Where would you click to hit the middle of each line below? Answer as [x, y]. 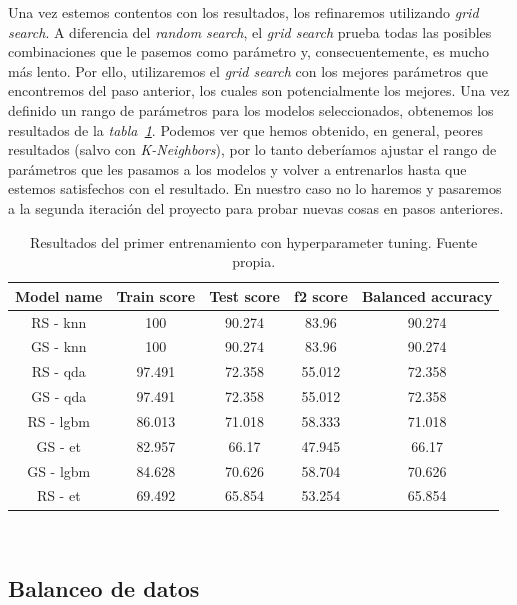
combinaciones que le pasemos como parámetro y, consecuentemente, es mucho [249, 51]
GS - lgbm [59, 470]
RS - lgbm [58, 420]
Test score [244, 295]
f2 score [320, 295]
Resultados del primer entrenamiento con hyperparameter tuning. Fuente [254, 241]
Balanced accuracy [427, 295]
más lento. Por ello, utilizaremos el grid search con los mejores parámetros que [248, 70]
